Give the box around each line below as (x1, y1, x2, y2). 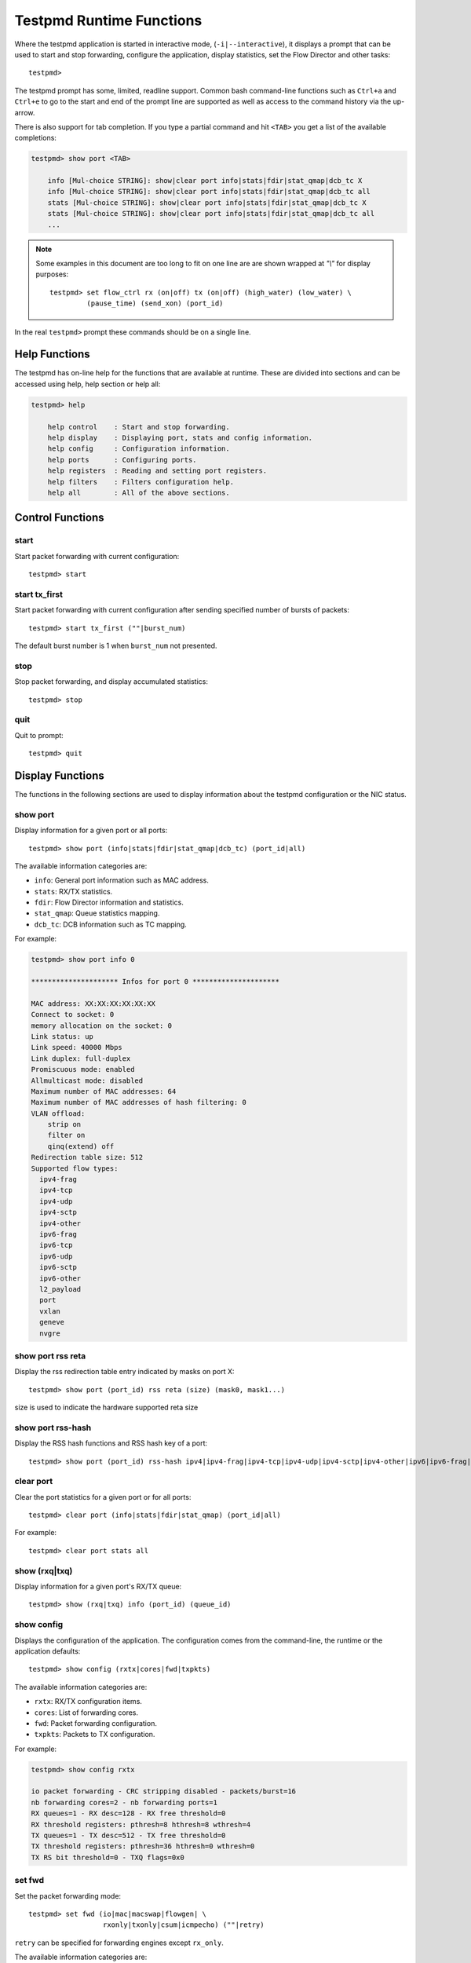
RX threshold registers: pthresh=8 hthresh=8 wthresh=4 (31, 1820, 251, 1829)
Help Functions (14, 348, 90, 361)
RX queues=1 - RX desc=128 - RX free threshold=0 (31, 1809, 226, 1818)
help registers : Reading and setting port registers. (47, 466, 268, 475)
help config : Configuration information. (47, 444, 231, 453)
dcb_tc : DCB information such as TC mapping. (34, 919, 188, 929)
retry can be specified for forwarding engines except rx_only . (14, 1938, 224, 1947)
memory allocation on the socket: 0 (31, 1021, 173, 1030)
